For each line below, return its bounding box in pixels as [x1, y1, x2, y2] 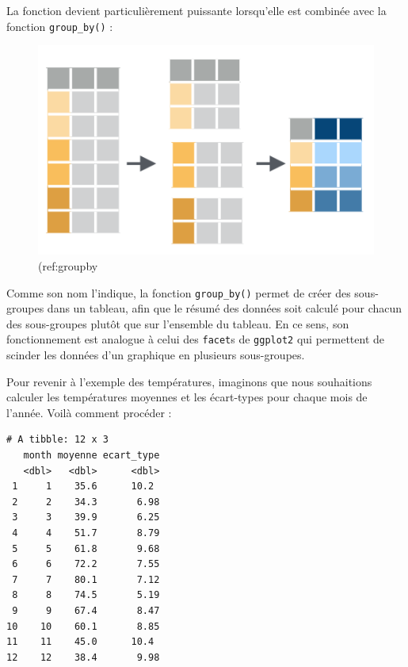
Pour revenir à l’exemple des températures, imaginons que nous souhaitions [6, 373, 372, 389]
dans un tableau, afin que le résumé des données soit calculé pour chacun [47, 300, 402, 316]
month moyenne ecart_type [23, 450, 160, 461]
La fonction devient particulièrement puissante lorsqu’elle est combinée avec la [6, 2, 387, 18]
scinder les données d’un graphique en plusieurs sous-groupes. [6, 347, 305, 363]
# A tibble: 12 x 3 [6, 434, 109, 446]
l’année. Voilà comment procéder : [6, 404, 172, 420]
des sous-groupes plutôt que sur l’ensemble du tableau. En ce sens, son [6, 315, 349, 332]
